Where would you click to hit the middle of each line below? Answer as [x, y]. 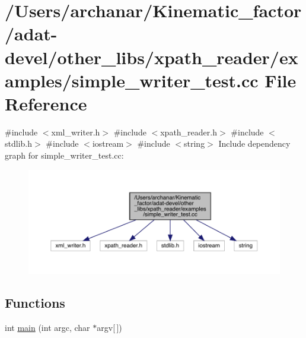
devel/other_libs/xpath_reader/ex [152, 57]
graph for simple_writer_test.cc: [64, 155]
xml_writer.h [76, 132]
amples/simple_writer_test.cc [132, 80]
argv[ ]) [109, 327]
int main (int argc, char [47, 327]
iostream [108, 143]
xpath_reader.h [189, 132]
